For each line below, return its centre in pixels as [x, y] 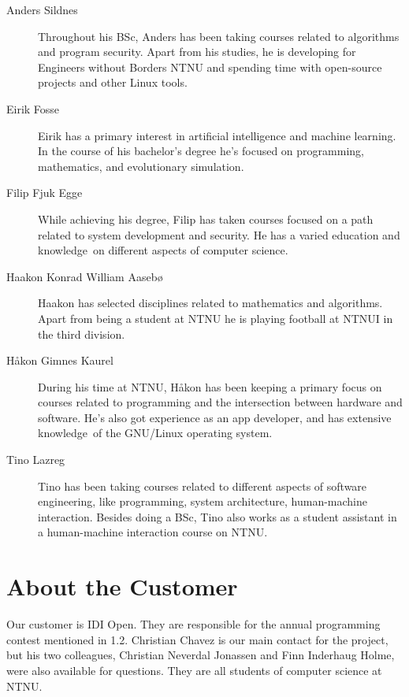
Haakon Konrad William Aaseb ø [85, 276]
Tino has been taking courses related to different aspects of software [203, 486]
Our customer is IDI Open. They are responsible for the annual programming [193, 624]
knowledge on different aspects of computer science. [163, 250]
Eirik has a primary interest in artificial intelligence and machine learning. [217, 135]
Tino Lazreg [36, 460]
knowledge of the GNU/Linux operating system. [155, 433]
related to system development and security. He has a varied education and [219, 234]
